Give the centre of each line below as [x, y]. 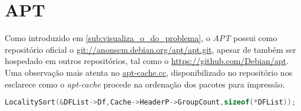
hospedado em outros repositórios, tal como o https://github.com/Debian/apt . [147, 61]
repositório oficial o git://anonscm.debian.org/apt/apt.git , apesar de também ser [150, 49]
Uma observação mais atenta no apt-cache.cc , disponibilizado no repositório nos [149, 72]
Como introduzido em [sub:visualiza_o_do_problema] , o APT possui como [141, 38]
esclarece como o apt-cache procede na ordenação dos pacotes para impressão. [145, 84]
